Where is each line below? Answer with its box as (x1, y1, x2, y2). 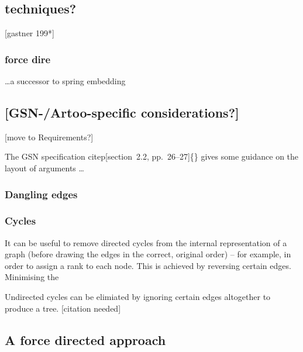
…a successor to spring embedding (5, 75, 126, 87)
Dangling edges (5, 187, 78, 201)
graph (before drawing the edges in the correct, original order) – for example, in (5, 248, 291, 260)
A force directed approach (5, 330, 166, 348)
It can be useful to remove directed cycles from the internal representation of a (5, 236, 287, 249)
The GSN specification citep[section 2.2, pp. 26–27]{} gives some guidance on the (5, 150, 299, 163)
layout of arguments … (5, 162, 84, 174)
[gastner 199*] (5, 27, 54, 39)
